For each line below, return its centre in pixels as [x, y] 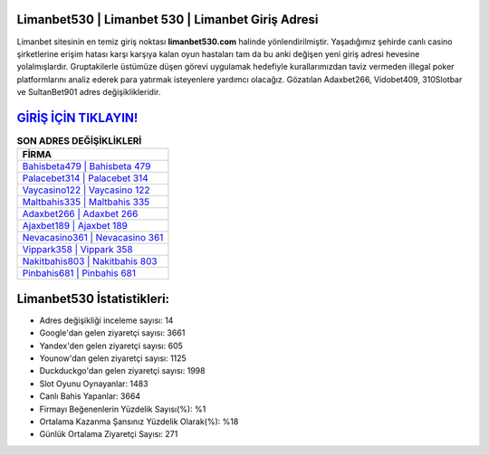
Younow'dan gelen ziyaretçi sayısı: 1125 [113, 358]
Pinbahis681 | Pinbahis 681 [79, 273]
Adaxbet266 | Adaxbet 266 [80, 214]
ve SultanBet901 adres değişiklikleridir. [89, 92]
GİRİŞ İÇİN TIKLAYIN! [77, 118]
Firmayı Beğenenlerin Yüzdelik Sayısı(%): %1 [123, 409]
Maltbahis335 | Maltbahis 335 [86, 202]
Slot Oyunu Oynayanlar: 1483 [94, 384]
